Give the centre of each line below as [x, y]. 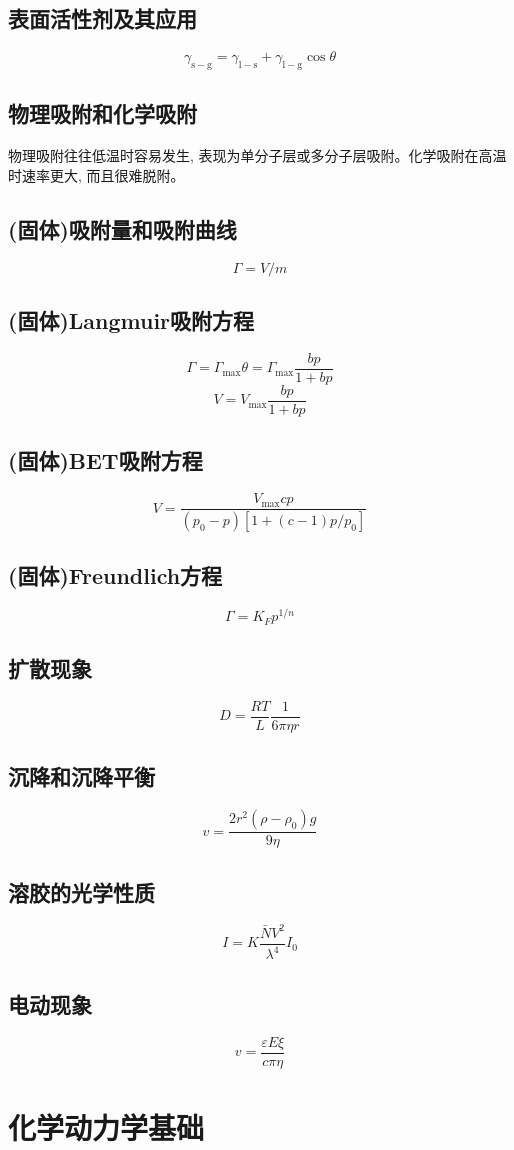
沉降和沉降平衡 [81, 776]
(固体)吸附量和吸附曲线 [122, 228]
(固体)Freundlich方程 [115, 575]
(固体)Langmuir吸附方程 [131, 319]
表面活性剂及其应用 [102, 18]
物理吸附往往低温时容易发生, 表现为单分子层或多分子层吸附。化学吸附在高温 [257, 155]
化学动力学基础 [106, 1126]
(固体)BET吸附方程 [105, 460]
